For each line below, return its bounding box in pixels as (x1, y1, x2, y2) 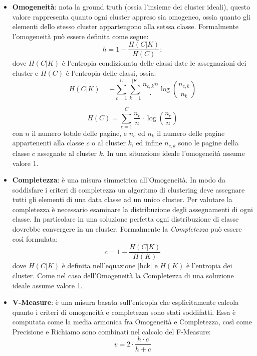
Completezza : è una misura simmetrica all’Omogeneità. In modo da (12, 174, 225, 185)
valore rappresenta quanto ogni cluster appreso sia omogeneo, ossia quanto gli (12, 11, 250, 22)
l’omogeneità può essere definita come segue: (12, 31, 149, 41)
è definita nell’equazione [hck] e (62, 260, 158, 271)
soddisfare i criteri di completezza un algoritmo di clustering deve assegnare (12, 184, 245, 195)
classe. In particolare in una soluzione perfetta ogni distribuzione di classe (12, 214, 239, 224)
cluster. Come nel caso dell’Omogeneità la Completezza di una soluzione (12, 270, 234, 280)
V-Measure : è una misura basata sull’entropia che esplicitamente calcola (12, 297, 239, 307)
